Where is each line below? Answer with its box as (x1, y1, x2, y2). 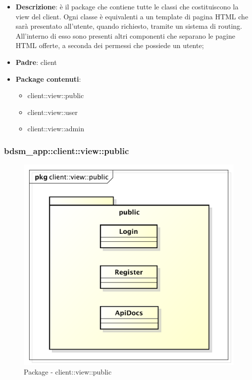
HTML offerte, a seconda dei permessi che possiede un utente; (15, 40, 204, 51)
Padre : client (15, 56, 57, 67)
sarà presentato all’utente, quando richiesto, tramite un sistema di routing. (15, 21, 242, 31)
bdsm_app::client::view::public (4, 144, 129, 157)
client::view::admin (27, 123, 84, 134)
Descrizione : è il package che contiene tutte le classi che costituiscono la (15, 1, 239, 11)
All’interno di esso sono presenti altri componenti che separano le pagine (15, 30, 235, 41)
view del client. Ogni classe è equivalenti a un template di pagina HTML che (15, 11, 249, 21)
